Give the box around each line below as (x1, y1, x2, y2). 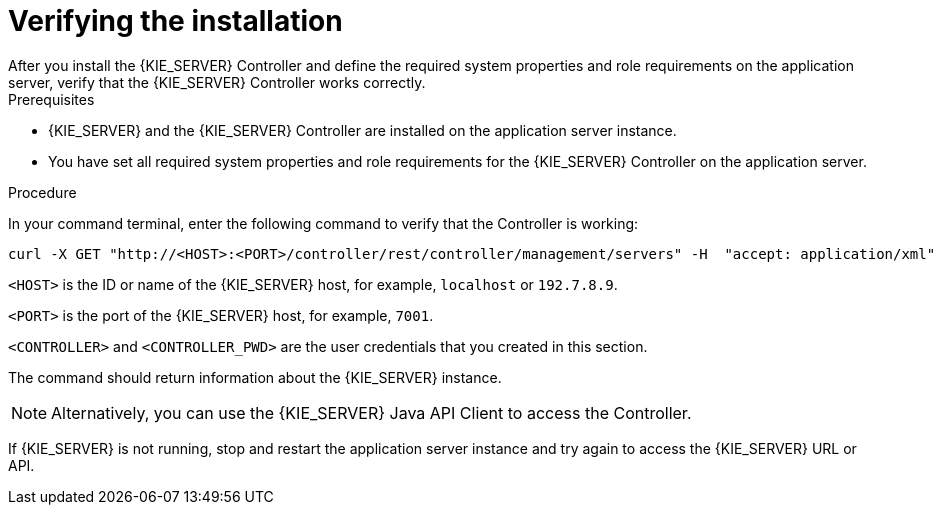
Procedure (8, 183, 77, 201)
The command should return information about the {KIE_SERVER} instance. (8, 368, 502, 386)
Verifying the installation (8, 4, 343, 38)
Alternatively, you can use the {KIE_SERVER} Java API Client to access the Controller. (51, 402, 692, 423)
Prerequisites (8, 90, 95, 108)
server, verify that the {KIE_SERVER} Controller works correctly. (8, 73, 426, 91)
